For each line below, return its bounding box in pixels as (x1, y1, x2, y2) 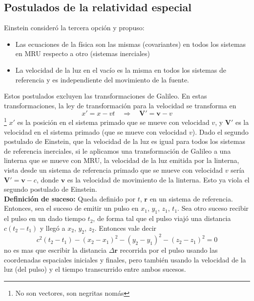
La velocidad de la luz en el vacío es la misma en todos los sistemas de (15, 64, 226, 75)
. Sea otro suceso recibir (177, 203, 249, 213)
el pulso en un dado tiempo (4, 213, 85, 223)
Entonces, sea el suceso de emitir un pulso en (4, 203, 139, 213)
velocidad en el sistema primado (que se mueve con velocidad (4, 126, 187, 137)
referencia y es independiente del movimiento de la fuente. (15, 74, 189, 84)
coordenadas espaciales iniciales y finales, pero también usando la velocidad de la (4, 254, 246, 264)
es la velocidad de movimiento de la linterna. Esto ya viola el (67, 174, 250, 184)
